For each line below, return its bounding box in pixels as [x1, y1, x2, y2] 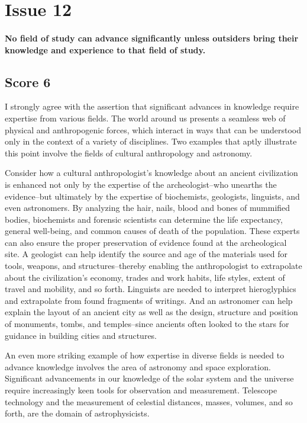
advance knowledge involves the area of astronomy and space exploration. [5, 360, 271, 373]
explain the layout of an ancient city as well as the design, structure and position [5, 306, 298, 318]
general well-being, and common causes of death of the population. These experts [5, 225, 300, 237]
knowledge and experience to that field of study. [5, 43, 206, 56]
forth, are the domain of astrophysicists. [5, 407, 150, 419]
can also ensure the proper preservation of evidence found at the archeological [5, 236, 287, 248]
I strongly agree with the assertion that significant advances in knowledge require [5, 100, 299, 113]
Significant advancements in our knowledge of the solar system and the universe [5, 372, 294, 384]
